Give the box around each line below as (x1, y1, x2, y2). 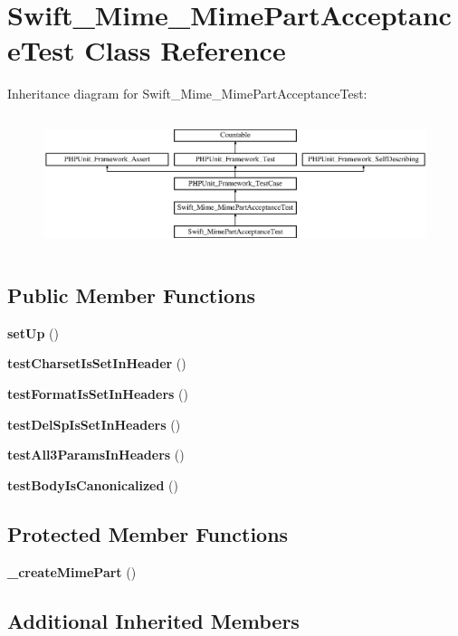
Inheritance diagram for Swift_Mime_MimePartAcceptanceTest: (7, 84, 367, 103)
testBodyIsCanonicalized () (7, 475, 178, 494)
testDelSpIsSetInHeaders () (7, 414, 181, 433)
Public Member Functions (7, 280, 255, 309)
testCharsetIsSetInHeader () (7, 354, 186, 373)
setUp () (7, 323, 59, 342)
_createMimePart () (7, 562, 137, 581)
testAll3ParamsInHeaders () (7, 445, 185, 464)
